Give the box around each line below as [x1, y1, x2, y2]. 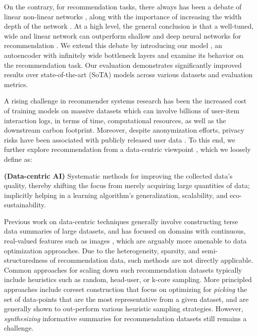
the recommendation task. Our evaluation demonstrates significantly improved [4, 59, 242, 70]
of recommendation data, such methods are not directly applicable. [50, 255, 254, 265]
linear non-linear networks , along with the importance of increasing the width [4, 11, 242, 21]
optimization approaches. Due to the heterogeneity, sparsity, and [4, 245, 200, 255]
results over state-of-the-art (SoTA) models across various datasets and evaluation [4, 69, 253, 80]
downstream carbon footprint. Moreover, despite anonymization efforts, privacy [4, 125, 245, 135]
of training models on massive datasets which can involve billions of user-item [4, 105, 240, 115]
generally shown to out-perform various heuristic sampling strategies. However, [4, 303, 243, 314]
